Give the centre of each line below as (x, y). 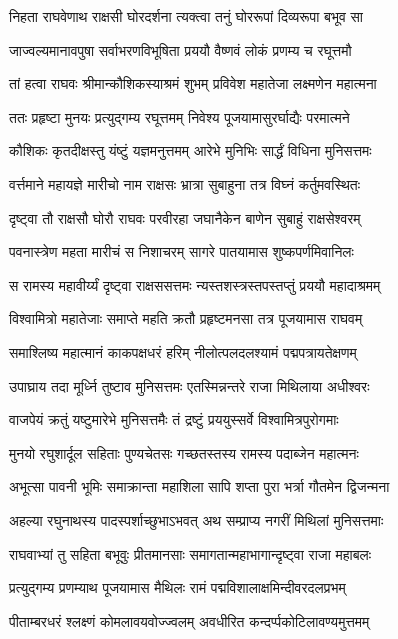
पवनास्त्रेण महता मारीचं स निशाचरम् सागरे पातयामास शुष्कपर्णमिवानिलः (181, 251)
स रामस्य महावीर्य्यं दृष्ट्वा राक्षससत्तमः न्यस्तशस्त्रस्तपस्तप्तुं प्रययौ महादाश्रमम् (195, 284)
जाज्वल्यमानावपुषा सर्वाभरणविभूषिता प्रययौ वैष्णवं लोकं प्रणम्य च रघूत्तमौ (180, 49)
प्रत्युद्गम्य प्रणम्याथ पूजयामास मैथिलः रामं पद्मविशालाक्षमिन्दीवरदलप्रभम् (177, 587)
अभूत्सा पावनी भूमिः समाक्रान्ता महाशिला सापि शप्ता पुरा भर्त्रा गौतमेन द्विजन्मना (199, 486)
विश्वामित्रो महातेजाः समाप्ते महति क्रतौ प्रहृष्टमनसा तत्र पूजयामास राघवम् (186, 318)
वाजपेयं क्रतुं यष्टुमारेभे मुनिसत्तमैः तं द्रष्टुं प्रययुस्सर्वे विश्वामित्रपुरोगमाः (174, 419)
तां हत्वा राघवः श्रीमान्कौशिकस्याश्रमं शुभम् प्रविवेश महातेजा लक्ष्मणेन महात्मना (193, 83)
